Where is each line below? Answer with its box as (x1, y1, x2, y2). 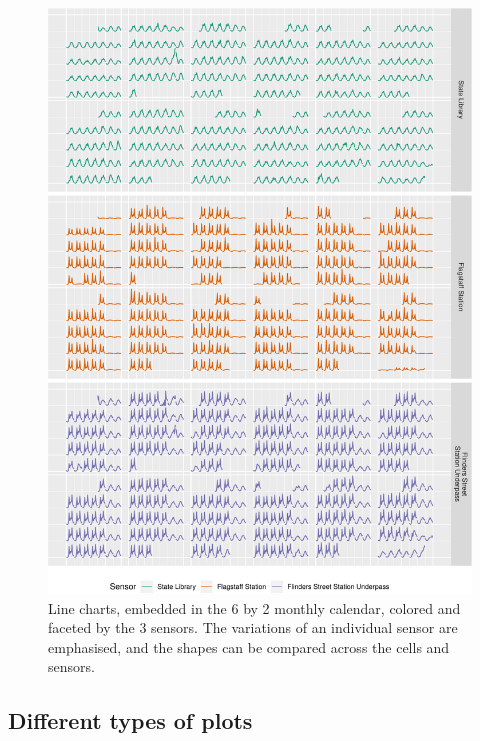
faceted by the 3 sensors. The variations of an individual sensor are (48, 617, 458, 638)
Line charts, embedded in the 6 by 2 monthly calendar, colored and (48, 597, 461, 618)
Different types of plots (8, 705, 253, 736)
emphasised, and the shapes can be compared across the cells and (48, 636, 450, 657)
